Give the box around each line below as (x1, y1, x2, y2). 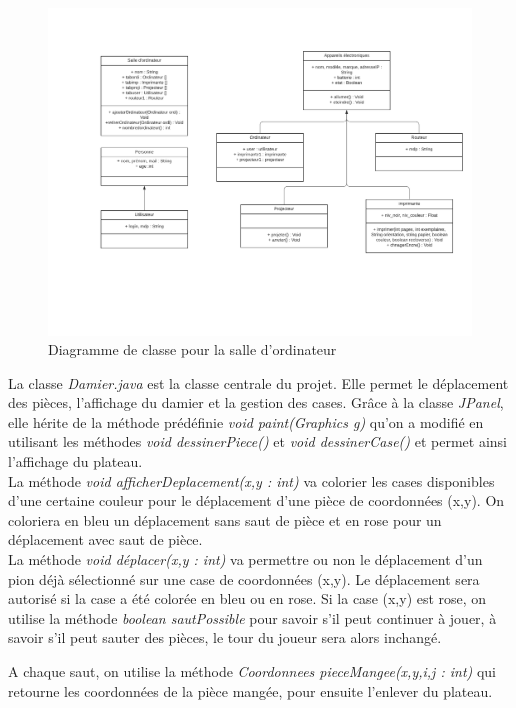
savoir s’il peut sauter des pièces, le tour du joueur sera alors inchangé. (8, 627, 442, 648)
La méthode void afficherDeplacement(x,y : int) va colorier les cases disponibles (8, 470, 495, 491)
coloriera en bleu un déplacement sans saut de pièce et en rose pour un (8, 509, 442, 530)
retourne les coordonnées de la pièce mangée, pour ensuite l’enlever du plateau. (8, 680, 493, 701)
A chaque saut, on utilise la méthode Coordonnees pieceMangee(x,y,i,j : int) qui (8, 661, 496, 682)
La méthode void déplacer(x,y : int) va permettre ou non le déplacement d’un (8, 549, 483, 570)
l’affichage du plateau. (8, 451, 143, 472)
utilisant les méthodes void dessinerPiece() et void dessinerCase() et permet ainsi (8, 431, 508, 452)
